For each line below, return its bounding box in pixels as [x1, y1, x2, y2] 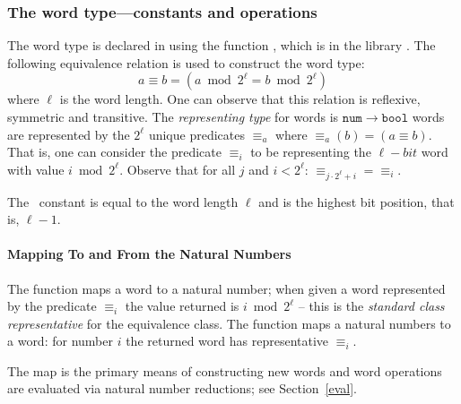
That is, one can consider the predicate [7, 142, 222, 161]
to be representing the [250, 142, 371, 161]
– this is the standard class [298, 297, 445, 315]
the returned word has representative [126, 331, 329, 350]
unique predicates [148, 125, 245, 143]
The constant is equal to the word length [7, 192, 239, 211]
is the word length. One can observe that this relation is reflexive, [59, 90, 421, 108]
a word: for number [7, 331, 113, 350]
